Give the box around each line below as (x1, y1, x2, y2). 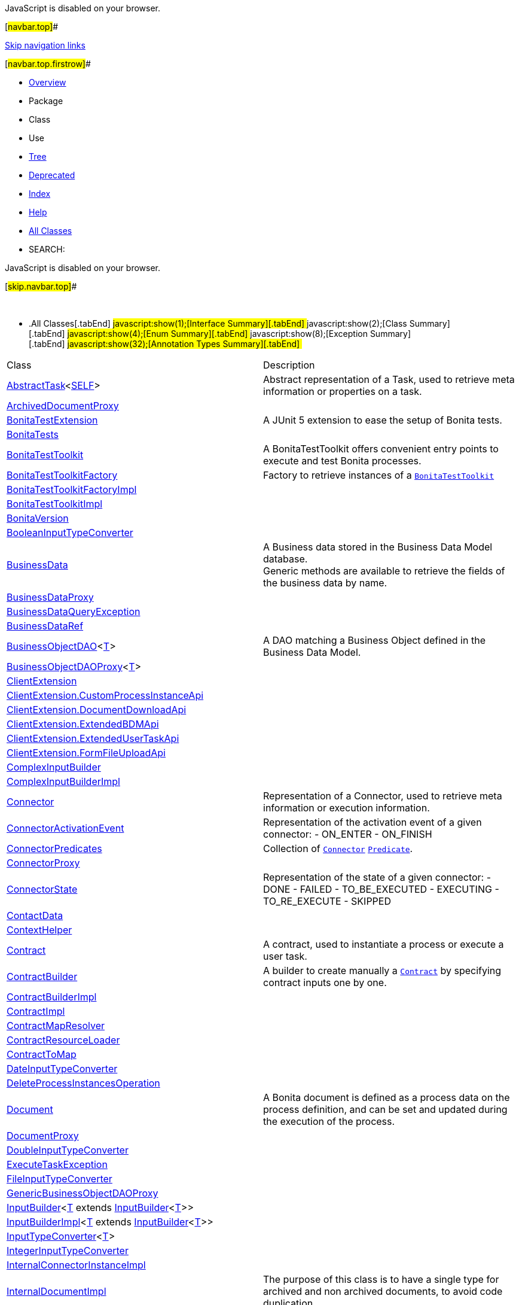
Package (29, 96, 63, 106)
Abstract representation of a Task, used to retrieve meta (263, 373, 515, 385)
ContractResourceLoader (7, 1034, 120, 1046)
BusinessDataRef (7, 620, 84, 632)
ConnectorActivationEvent (7, 822, 124, 834)
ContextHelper (7, 924, 72, 936)
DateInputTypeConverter (7, 1063, 118, 1075)
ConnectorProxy (7, 857, 80, 869)
